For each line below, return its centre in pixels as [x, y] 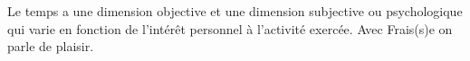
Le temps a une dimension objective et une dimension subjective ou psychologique [235, 11]
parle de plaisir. [51, 46]
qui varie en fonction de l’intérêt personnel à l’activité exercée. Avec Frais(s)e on [230, 28]
